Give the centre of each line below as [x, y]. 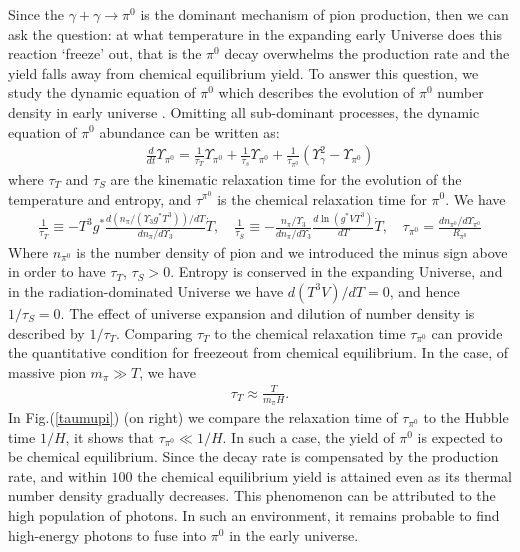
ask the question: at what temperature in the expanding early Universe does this [255, 33]
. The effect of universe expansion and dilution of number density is [267, 312]
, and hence [424, 290]
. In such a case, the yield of [308, 436]
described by [46, 332]
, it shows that [109, 436]
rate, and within [57, 475]
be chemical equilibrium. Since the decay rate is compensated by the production [253, 456]
